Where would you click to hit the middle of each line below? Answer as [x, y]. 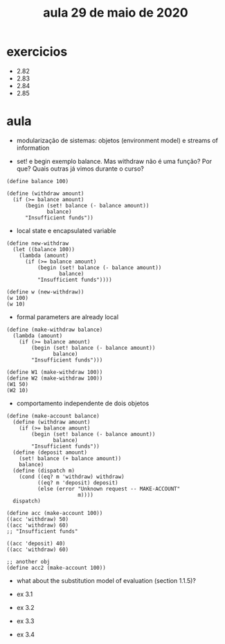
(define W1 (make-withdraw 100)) [55, 372]
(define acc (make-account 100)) [55, 513]
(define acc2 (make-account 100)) [56, 568]
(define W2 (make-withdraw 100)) [55, 378]
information [33, 148]
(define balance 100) [38, 181]
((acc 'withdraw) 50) [38, 519]
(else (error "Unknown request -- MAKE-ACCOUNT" [109, 489]
